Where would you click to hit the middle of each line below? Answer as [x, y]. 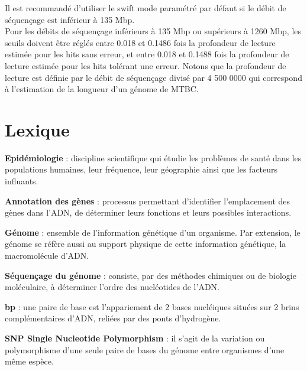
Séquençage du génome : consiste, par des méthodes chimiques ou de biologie [151, 275]
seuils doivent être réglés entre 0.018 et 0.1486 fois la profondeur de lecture [140, 42]
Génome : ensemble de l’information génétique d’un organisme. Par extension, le [153, 232]
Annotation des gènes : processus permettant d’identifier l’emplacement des [148, 201]
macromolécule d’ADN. [47, 256]
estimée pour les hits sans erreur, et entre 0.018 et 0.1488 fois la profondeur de [147, 54]
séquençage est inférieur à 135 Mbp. [70, 19]
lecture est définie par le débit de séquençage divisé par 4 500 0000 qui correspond [153, 77]
